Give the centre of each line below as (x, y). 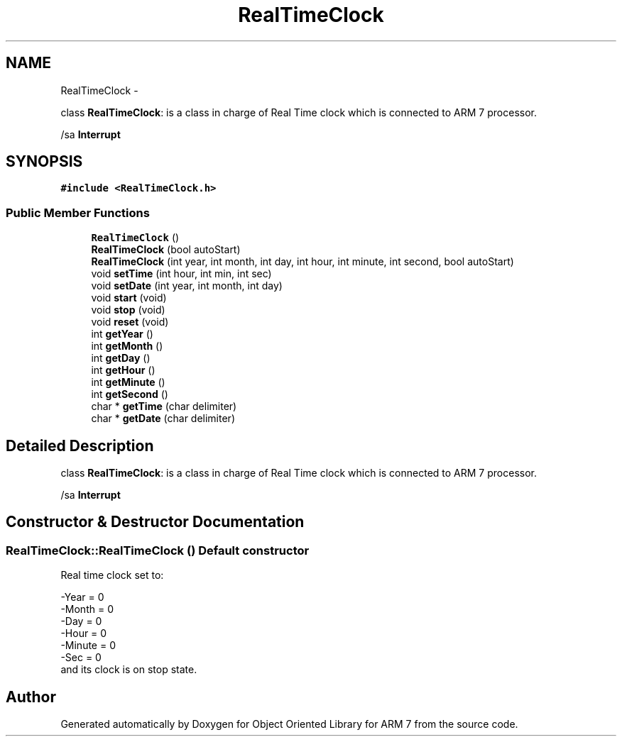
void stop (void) (128, 310)
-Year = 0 (82, 597)
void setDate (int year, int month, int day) (187, 286)
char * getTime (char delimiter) (164, 406)
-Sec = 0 (81, 658)
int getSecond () (130, 394)
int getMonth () (127, 346)
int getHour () (123, 370)
